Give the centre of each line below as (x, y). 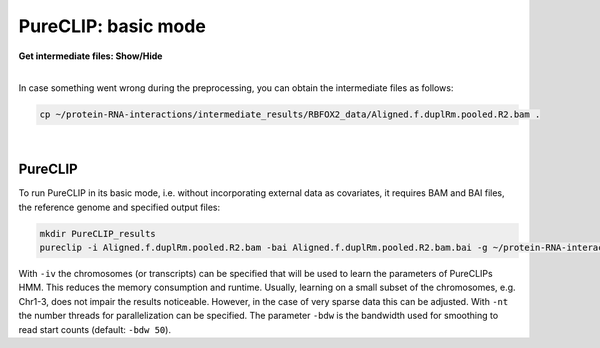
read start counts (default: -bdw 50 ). (95, 329)
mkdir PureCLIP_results (98, 233)
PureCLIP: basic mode (112, 26)
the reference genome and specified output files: (119, 207)
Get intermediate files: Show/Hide (90, 56)
